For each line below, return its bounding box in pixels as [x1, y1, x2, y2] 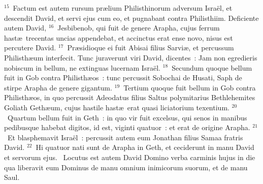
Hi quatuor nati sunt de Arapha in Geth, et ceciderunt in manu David [36, 142, 254, 152]
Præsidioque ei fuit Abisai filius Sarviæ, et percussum [67, 42, 234, 53]
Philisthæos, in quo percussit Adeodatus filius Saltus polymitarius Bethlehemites [4, 92, 255, 103]
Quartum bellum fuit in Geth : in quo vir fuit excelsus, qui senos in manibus [7, 112, 247, 122]
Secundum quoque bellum [172, 62, 252, 73]
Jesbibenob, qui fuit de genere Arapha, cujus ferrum [57, 22, 220, 33]
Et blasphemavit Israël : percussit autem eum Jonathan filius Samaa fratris [7, 132, 243, 142]
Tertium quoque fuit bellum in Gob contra [123, 82, 256, 93]
